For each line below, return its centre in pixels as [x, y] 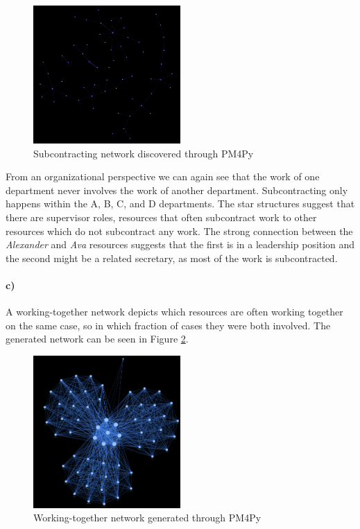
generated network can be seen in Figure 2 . [97, 339]
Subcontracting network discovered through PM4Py [144, 153]
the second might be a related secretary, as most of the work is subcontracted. [172, 258]
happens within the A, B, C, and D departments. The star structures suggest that [180, 203]
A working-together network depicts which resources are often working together [174, 312]
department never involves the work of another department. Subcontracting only [177, 190]
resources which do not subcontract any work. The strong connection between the [179, 231]
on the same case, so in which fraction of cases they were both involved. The [168, 325]
